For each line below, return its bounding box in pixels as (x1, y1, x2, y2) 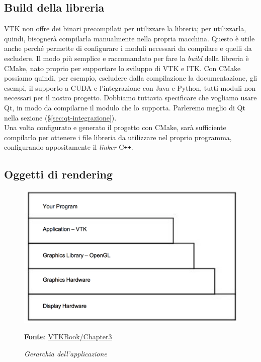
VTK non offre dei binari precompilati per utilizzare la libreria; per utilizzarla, (4, 23, 246, 34)
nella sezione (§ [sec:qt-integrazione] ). (4, 112, 117, 123)
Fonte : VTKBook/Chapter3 (24, 331, 112, 342)
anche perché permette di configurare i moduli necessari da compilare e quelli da (4, 43, 252, 53)
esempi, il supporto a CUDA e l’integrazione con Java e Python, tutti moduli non (4, 82, 256, 93)
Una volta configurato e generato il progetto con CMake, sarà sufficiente (4, 122, 226, 133)
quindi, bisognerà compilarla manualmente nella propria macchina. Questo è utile (4, 33, 255, 43)
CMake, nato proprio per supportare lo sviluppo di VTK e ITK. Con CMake (4, 63, 241, 73)
